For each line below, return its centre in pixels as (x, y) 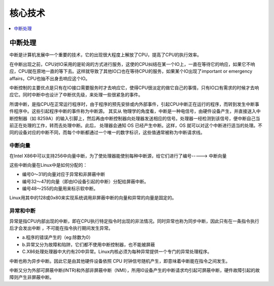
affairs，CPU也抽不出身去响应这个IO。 (50, 78)
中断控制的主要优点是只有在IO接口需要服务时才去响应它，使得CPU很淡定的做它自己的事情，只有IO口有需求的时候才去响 (134, 88)
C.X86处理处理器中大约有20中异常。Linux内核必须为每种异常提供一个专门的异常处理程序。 (117, 252)
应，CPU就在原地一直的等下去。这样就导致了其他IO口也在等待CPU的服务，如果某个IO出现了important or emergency (131, 71)
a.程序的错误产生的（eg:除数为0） (58, 237)
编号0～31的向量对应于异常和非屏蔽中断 (64, 174)
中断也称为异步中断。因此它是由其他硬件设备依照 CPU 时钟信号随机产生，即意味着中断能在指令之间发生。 (120, 261)
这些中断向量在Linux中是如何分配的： (48, 165)
